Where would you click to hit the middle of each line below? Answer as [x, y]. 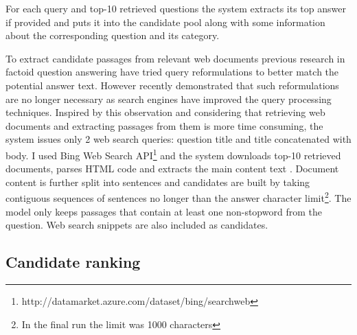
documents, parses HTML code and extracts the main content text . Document [172, 169]
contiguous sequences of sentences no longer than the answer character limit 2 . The [178, 197]
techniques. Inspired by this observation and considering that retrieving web [165, 112]
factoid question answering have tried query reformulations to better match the [172, 72]
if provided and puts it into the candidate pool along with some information [165, 22]
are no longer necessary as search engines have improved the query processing [169, 99]
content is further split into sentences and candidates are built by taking [158, 182]
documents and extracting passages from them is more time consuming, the [164, 125]
